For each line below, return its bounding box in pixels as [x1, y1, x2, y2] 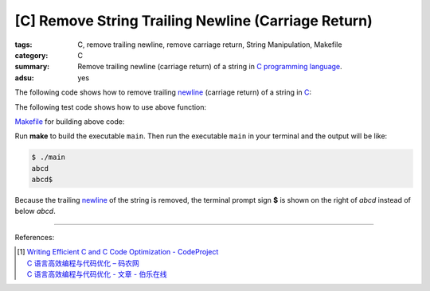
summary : [14, 62, 50, 72]
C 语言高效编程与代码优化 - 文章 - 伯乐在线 [26, 269, 167, 278]
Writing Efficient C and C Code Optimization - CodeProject [26, 247, 219, 257]
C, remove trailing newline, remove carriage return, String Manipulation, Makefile [77, 40, 342, 49]
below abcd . [14, 207, 56, 216]
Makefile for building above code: [14, 116, 125, 126]
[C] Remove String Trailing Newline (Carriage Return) [14, 12, 373, 29]
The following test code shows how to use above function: [14, 102, 207, 111]
